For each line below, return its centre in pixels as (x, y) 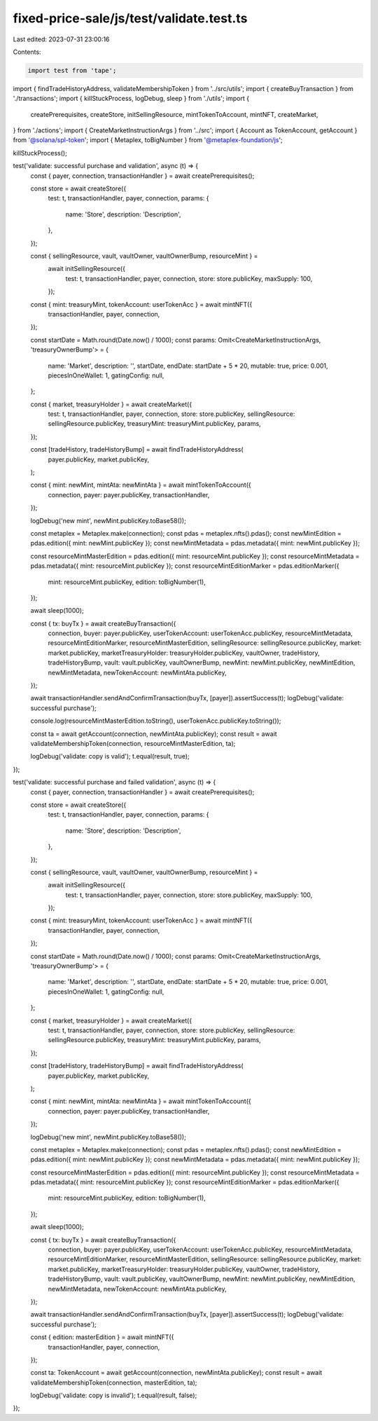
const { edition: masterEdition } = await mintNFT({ (102, 1337)
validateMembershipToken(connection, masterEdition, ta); (114, 1382)
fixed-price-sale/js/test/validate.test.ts (130, 18)
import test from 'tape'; (72, 70)
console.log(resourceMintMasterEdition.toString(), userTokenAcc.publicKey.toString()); (156, 721)
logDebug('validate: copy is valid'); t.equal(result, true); (110, 756)
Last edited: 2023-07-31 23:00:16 (61, 39)
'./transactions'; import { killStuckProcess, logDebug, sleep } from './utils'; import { (131, 99)
